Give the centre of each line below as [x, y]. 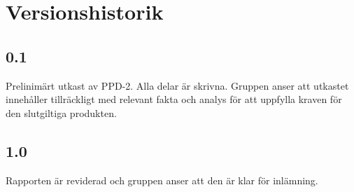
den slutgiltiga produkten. [61, 112]
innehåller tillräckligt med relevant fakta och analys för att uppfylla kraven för [174, 99]
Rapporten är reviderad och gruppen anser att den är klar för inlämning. [162, 180]
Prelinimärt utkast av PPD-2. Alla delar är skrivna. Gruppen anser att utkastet [177, 85]
